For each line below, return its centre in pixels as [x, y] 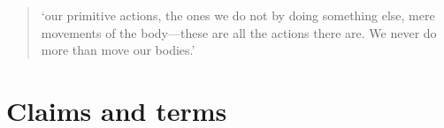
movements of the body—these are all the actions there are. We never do [239, 32]
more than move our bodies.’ [118, 50]
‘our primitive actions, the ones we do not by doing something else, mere [238, 15]
